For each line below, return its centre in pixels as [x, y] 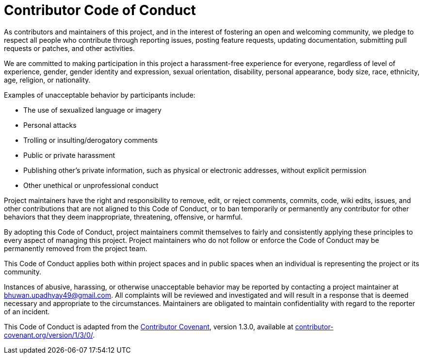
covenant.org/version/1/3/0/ [49, 335]
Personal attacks [50, 125]
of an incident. [27, 311]
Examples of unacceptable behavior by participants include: [100, 95]
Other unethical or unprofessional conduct [91, 185]
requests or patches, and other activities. [69, 48]
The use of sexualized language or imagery [92, 110]
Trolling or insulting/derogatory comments [90, 140]
